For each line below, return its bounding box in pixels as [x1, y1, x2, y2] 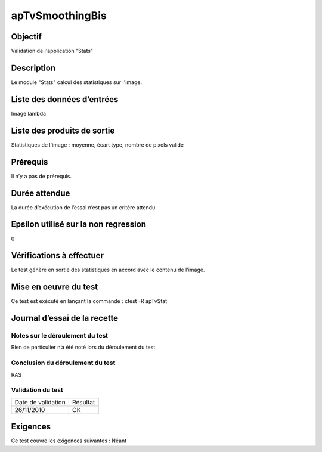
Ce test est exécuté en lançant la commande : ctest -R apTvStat [11, 298, 167, 305]
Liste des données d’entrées [11, 94, 119, 104]
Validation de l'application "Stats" [11, 48, 94, 55]
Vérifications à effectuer [11, 250, 104, 261]
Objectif [11, 32, 42, 42]
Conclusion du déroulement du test [11, 358, 116, 367]
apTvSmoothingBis [11, 9, 107, 22]
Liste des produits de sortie [11, 125, 115, 135]
